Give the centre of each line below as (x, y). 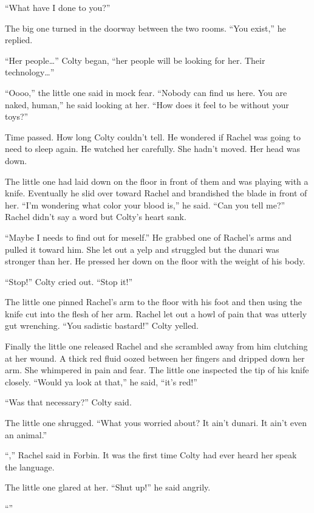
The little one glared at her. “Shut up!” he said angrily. (108, 487)
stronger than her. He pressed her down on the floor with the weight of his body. (155, 261)
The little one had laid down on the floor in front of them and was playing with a (157, 181)
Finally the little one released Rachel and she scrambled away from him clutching (156, 346)
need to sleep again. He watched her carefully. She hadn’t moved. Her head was (152, 149)
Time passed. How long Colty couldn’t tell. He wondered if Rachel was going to (153, 136)
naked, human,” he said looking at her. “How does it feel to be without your (147, 104)
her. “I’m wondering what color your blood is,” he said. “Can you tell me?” (145, 205)
